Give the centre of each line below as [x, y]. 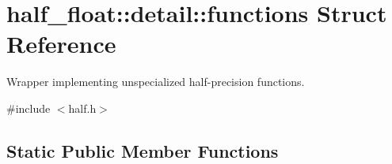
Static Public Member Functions [143, 150]
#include [29, 108]
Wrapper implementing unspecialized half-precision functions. [156, 82]
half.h [82, 108]
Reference [61, 44]
